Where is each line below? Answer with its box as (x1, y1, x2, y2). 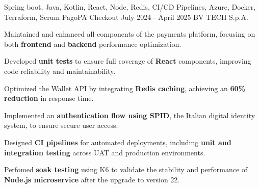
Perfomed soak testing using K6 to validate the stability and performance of (4, 164, 248, 175)
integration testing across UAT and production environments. (4, 147, 205, 157)
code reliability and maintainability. (4, 65, 116, 76)
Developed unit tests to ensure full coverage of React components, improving (4, 56, 251, 66)
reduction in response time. (4, 93, 94, 103)
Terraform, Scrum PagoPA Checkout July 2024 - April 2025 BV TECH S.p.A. (4, 11, 248, 22)
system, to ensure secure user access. (4, 120, 118, 130)
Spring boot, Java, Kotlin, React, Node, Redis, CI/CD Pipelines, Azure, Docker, (4, 2, 256, 12)
